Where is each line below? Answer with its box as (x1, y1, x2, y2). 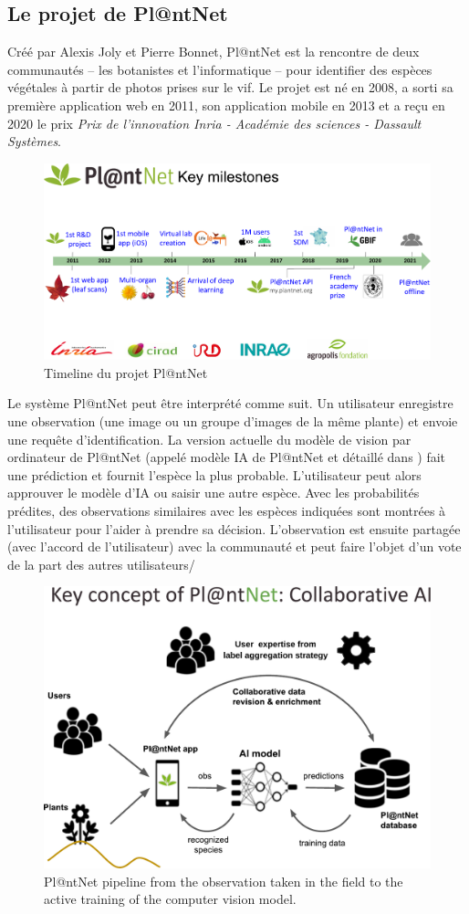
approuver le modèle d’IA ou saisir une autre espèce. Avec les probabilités (7, 483, 420, 502)
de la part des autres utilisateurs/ (7, 554, 195, 573)
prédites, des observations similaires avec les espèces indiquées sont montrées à (7, 501, 446, 520)
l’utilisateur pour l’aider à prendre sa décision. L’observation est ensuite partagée (7, 519, 461, 538)
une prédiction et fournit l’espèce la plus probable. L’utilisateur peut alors (7, 465, 422, 484)
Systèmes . (7, 131, 62, 151)
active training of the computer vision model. (44, 889, 297, 909)
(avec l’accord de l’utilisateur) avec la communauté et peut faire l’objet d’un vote (7, 537, 462, 556)
